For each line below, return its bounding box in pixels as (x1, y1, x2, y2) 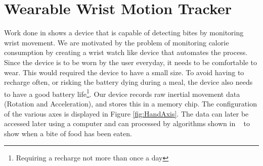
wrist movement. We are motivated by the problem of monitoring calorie (4, 37, 229, 47)
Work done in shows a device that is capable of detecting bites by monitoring (4, 27, 244, 38)
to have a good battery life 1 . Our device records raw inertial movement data (4, 87, 240, 99)
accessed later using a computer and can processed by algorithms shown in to (4, 118, 250, 129)
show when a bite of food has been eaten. (4, 128, 132, 138)
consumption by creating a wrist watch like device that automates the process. (4, 47, 248, 58)
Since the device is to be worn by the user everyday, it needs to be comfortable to (4, 57, 257, 67)
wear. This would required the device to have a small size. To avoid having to (4, 67, 244, 77)
